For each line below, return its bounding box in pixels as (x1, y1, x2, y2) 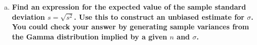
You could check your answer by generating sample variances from (12, 21, 249, 32)
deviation (12, 11, 45, 22)
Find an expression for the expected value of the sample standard (12, 2, 246, 12)
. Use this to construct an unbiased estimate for (74, 11, 244, 22)
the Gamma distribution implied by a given (12, 31, 167, 41)
